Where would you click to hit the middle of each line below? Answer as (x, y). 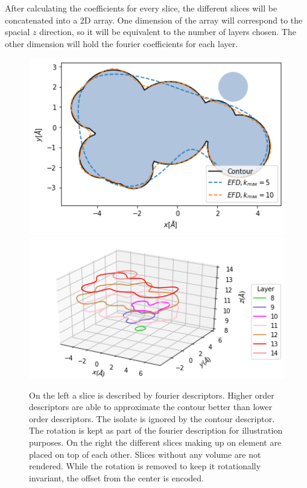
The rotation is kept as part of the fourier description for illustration (156, 430)
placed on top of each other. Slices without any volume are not (145, 454)
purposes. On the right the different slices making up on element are (155, 442)
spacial (17, 32)
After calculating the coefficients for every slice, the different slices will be (141, 8)
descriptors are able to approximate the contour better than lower (151, 407)
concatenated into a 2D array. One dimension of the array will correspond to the (154, 20)
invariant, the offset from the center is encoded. (116, 477)
